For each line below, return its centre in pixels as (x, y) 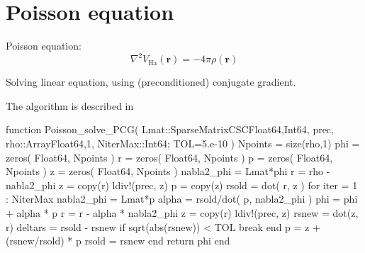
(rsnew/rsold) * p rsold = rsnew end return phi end (118, 241)
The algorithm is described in (70, 105)
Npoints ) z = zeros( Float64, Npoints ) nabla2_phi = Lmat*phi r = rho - (168, 171)
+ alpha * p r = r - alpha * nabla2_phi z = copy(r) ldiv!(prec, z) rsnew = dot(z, (182, 212)
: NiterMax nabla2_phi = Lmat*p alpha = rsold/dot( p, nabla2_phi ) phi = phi (182, 199)
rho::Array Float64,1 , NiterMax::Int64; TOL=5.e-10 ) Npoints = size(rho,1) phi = (183, 143)
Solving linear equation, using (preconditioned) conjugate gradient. (151, 82)
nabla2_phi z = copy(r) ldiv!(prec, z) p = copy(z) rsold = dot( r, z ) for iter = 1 (182, 185)
